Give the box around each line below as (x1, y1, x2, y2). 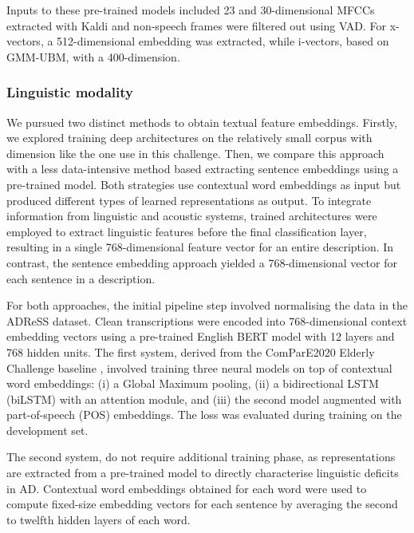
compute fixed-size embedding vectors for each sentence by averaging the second (6, 495, 398, 512)
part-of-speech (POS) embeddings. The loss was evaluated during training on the (6, 406, 402, 423)
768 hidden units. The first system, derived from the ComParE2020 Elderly (6, 343, 375, 360)
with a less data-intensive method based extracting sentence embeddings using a (6, 160, 399, 177)
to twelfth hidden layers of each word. (6, 511, 191, 527)
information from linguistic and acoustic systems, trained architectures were (6, 207, 377, 224)
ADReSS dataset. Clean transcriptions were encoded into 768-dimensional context (6, 312, 408, 329)
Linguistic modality (6, 82, 134, 102)
